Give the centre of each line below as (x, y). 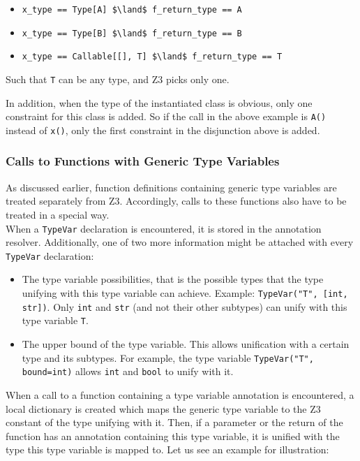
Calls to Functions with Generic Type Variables (143, 161)
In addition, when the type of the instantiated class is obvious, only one (159, 102)
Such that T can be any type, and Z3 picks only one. (118, 79)
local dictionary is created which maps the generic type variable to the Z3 (163, 408)
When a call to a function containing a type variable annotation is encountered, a (180, 394)
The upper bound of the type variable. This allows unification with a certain (186, 344)
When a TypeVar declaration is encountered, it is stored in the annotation (164, 228)
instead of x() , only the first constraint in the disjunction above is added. (163, 130)
